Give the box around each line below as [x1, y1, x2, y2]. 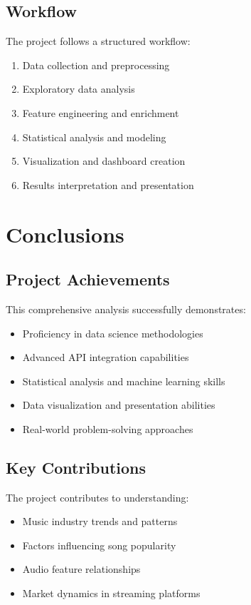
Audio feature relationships [22, 561, 141, 576]
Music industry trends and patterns [22, 514, 178, 529]
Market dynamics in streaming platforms [22, 586, 201, 601]
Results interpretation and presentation [22, 177, 194, 192]
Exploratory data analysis [22, 81, 135, 96]
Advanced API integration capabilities [22, 350, 189, 365]
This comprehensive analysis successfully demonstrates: [6, 301, 246, 316]
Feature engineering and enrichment [22, 105, 179, 120]
